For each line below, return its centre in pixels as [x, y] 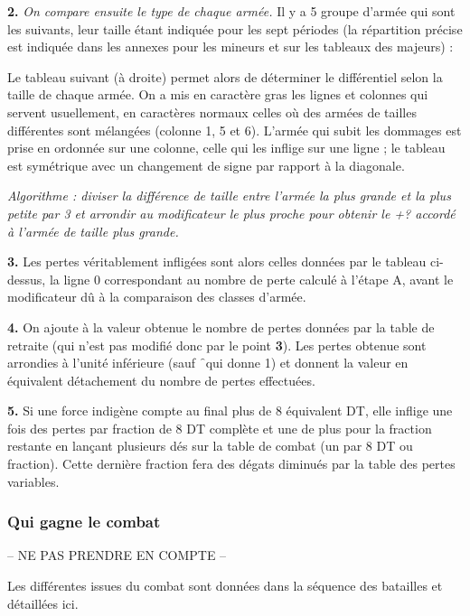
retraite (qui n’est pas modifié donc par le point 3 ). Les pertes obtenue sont [217, 345]
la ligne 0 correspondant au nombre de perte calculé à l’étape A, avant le [251, 279]
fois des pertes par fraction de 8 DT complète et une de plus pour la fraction [220, 428]
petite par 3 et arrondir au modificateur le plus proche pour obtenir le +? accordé [231, 213]
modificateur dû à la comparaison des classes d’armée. [157, 297]
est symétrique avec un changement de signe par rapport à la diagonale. [206, 165]
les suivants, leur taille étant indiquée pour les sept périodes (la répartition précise [235, 28]
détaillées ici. [43, 603]
